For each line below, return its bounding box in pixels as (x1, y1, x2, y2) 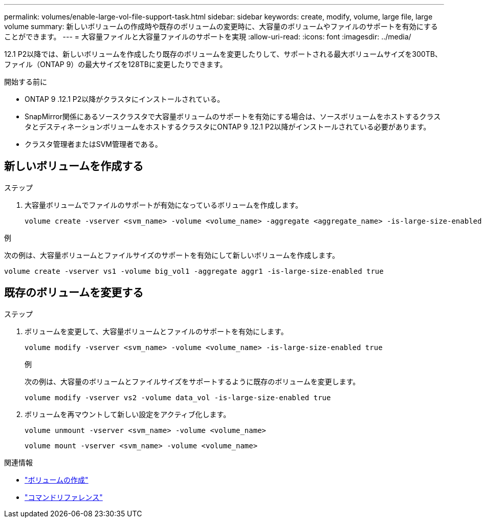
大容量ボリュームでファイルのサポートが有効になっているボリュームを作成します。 (25, 200, 303, 209)
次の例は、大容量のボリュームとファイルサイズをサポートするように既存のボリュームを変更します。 (25, 377, 360, 386)
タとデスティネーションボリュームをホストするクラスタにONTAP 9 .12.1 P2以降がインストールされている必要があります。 (25, 122, 431, 131)
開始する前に (4, 77, 47, 86)
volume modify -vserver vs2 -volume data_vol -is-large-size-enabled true (25, 393, 331, 402)
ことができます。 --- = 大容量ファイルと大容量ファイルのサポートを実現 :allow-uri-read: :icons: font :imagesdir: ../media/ (4, 32, 411, 41)
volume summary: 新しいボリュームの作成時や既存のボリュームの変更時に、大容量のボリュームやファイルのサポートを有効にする (4, 22, 438, 31)
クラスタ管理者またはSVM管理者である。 (25, 140, 162, 148)
